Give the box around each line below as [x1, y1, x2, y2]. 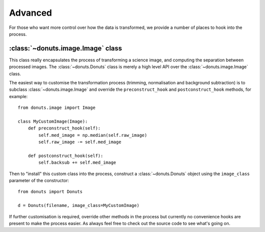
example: [9, 93, 28, 99]
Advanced [9, 7, 53, 18]
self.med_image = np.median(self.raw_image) [38, 132, 147, 138]
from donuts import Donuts [18, 189, 83, 195]
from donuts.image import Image [18, 105, 96, 110]
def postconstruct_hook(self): [27, 153, 104, 158]
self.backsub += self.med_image [38, 160, 116, 165]
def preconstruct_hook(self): [27, 126, 101, 131]
